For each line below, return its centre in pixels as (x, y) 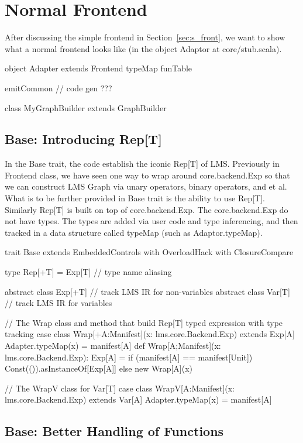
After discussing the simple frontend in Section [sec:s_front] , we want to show (145, 37)
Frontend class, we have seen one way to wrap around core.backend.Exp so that (147, 175)
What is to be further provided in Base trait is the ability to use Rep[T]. (135, 198)
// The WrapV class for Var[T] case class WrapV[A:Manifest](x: (120, 388)
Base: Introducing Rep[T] (83, 139)
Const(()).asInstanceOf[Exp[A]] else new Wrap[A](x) (99, 368)
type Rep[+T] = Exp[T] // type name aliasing (88, 272)
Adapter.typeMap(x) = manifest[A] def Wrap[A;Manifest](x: (113, 346)
